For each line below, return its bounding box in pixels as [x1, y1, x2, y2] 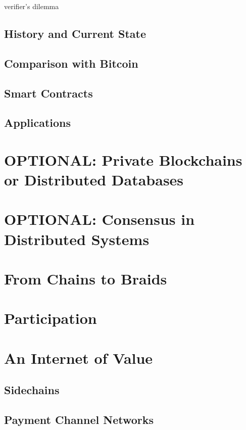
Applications [4, 115, 71, 130]
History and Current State [4, 25, 146, 41]
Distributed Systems [4, 228, 150, 249]
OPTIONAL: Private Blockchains [4, 149, 242, 170]
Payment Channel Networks [4, 412, 154, 427]
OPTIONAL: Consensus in [4, 209, 195, 229]
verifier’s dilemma [4, 1, 59, 11]
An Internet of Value [4, 347, 153, 368]
